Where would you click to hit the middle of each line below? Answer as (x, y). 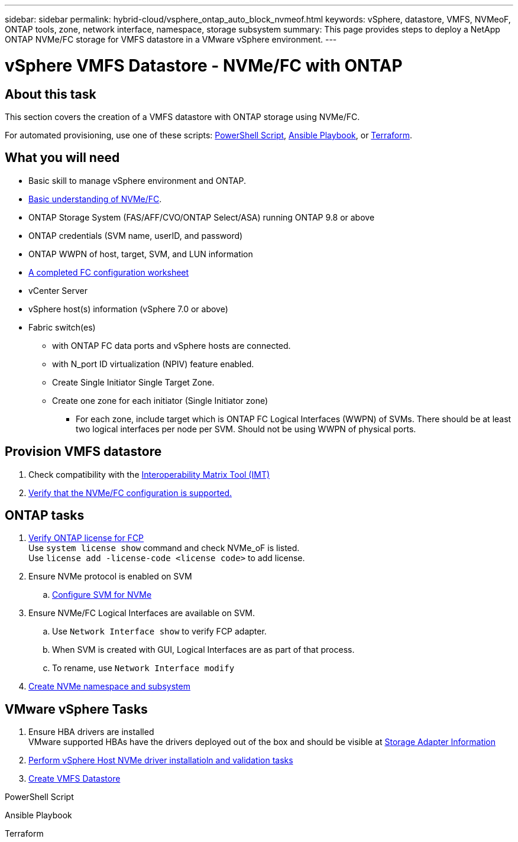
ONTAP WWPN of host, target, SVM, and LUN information (141, 254)
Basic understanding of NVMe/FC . (95, 199)
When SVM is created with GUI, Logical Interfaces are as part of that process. (203, 650)
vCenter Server (58, 290)
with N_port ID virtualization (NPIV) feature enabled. (153, 364)
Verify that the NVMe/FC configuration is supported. (130, 493)
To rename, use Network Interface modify (143, 668)
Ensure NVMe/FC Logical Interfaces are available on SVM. (142, 613)
